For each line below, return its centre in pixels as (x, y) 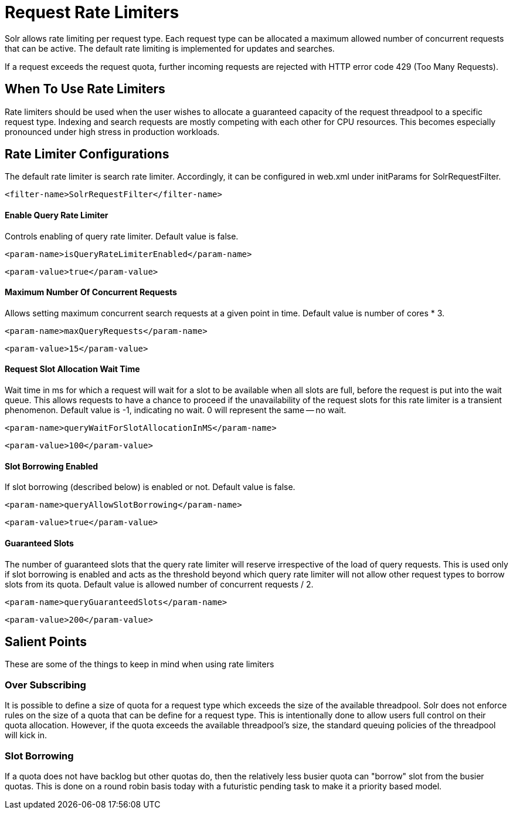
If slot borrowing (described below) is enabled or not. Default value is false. (150, 487)
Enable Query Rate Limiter (57, 215)
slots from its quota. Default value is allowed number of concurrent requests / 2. (159, 584)
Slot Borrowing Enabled (52, 466)
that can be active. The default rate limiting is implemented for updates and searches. (170, 48)
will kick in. (26, 735)
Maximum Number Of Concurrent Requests (91, 292)
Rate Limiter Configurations (87, 154)
